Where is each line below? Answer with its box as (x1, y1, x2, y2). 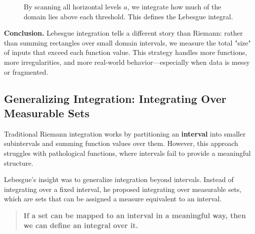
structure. (4, 157, 34, 168)
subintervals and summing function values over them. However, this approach (4, 138, 238, 148)
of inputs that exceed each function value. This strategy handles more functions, (4, 47, 247, 57)
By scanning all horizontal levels (24, 1, 122, 11)
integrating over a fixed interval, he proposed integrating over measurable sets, (4, 184, 242, 194)
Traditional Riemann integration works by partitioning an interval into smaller (4, 128, 246, 139)
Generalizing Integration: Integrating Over (4, 91, 227, 106)
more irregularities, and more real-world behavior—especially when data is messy (4, 56, 250, 67)
